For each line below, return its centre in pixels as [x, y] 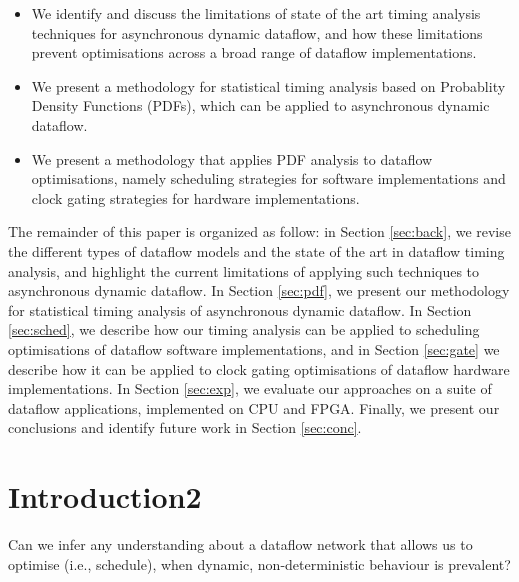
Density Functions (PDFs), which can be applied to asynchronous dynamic [260, 105]
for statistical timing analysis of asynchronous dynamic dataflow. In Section [240, 309]
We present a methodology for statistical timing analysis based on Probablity [268, 85]
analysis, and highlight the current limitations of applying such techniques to [244, 270]
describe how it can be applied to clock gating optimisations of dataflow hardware [259, 368]
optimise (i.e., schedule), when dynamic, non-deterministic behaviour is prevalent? [259, 563]
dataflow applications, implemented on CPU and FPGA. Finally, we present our [254, 407]
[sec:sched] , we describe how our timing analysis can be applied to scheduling [244, 329]
